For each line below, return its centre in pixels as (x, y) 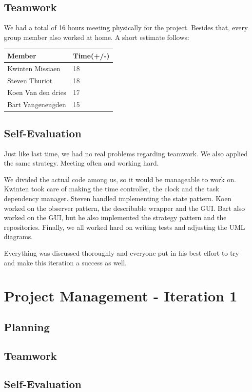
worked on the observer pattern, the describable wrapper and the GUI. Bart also (125, 208)
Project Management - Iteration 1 (121, 296)
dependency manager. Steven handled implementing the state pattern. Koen (118, 198)
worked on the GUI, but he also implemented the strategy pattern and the (115, 217)
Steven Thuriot (30, 80)
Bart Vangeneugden (37, 104)
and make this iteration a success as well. (65, 262)
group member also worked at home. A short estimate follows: (97, 37)
